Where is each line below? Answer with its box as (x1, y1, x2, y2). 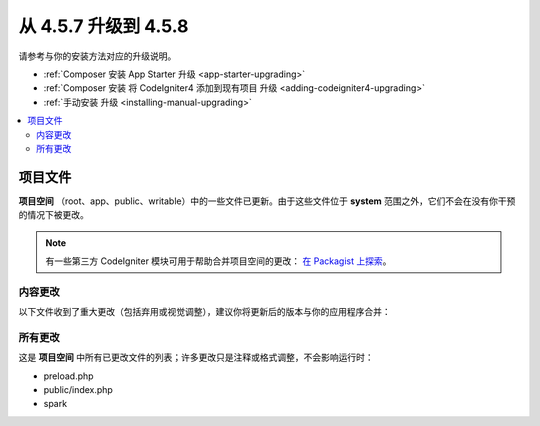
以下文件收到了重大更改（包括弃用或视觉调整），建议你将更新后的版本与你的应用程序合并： (18, 306, 391, 318)
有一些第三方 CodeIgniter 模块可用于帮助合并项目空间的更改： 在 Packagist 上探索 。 (45, 255, 392, 267)
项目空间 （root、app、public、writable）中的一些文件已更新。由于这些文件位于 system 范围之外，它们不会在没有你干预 (18, 195, 516, 207)
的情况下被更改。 (18, 209, 89, 221)
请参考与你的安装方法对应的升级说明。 (18, 50, 177, 62)
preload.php (43, 370, 94, 382)
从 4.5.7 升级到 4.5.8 (18, 15, 189, 37)
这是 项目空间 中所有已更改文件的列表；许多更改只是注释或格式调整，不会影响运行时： (18, 351, 374, 364)
